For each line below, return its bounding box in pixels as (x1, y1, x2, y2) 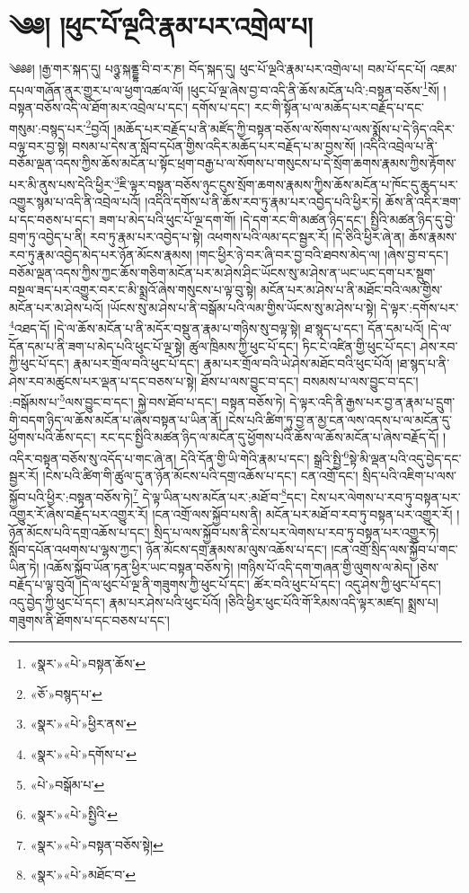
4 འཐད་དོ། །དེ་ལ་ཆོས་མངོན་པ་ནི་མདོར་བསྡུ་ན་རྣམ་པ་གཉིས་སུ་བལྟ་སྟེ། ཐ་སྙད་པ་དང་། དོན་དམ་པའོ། (9, 316, 424, 338)
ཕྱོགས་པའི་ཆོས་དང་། (9, 428, 96, 446)
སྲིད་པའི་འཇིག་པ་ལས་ (362, 466, 457, 485)
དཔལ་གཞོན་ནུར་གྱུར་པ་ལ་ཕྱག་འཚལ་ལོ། (9, 80, 184, 99)
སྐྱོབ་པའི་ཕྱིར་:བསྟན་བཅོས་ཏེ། (9, 487, 133, 506)
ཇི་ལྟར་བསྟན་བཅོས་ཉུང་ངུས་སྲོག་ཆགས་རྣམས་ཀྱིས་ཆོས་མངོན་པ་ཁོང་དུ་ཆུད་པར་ (119, 174, 458, 193)
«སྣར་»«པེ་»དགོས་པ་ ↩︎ (30, 744, 137, 763)
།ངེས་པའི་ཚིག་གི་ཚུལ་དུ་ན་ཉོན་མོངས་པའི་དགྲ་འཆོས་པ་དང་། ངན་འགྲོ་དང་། (42, 466, 358, 485)
